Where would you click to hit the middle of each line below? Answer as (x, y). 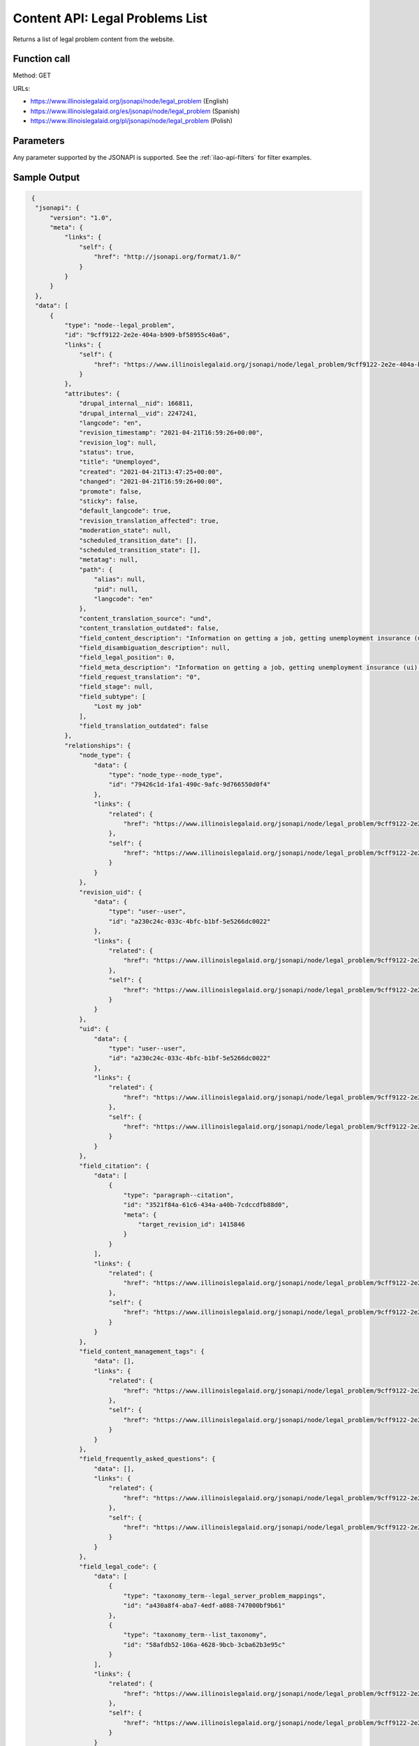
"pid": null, (116, 589)
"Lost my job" (118, 706)
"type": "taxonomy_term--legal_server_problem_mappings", (225, 1595)
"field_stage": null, (116, 687)
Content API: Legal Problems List (110, 18)
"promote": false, (111, 491)
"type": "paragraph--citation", (178, 1195)
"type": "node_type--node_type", (166, 775)
